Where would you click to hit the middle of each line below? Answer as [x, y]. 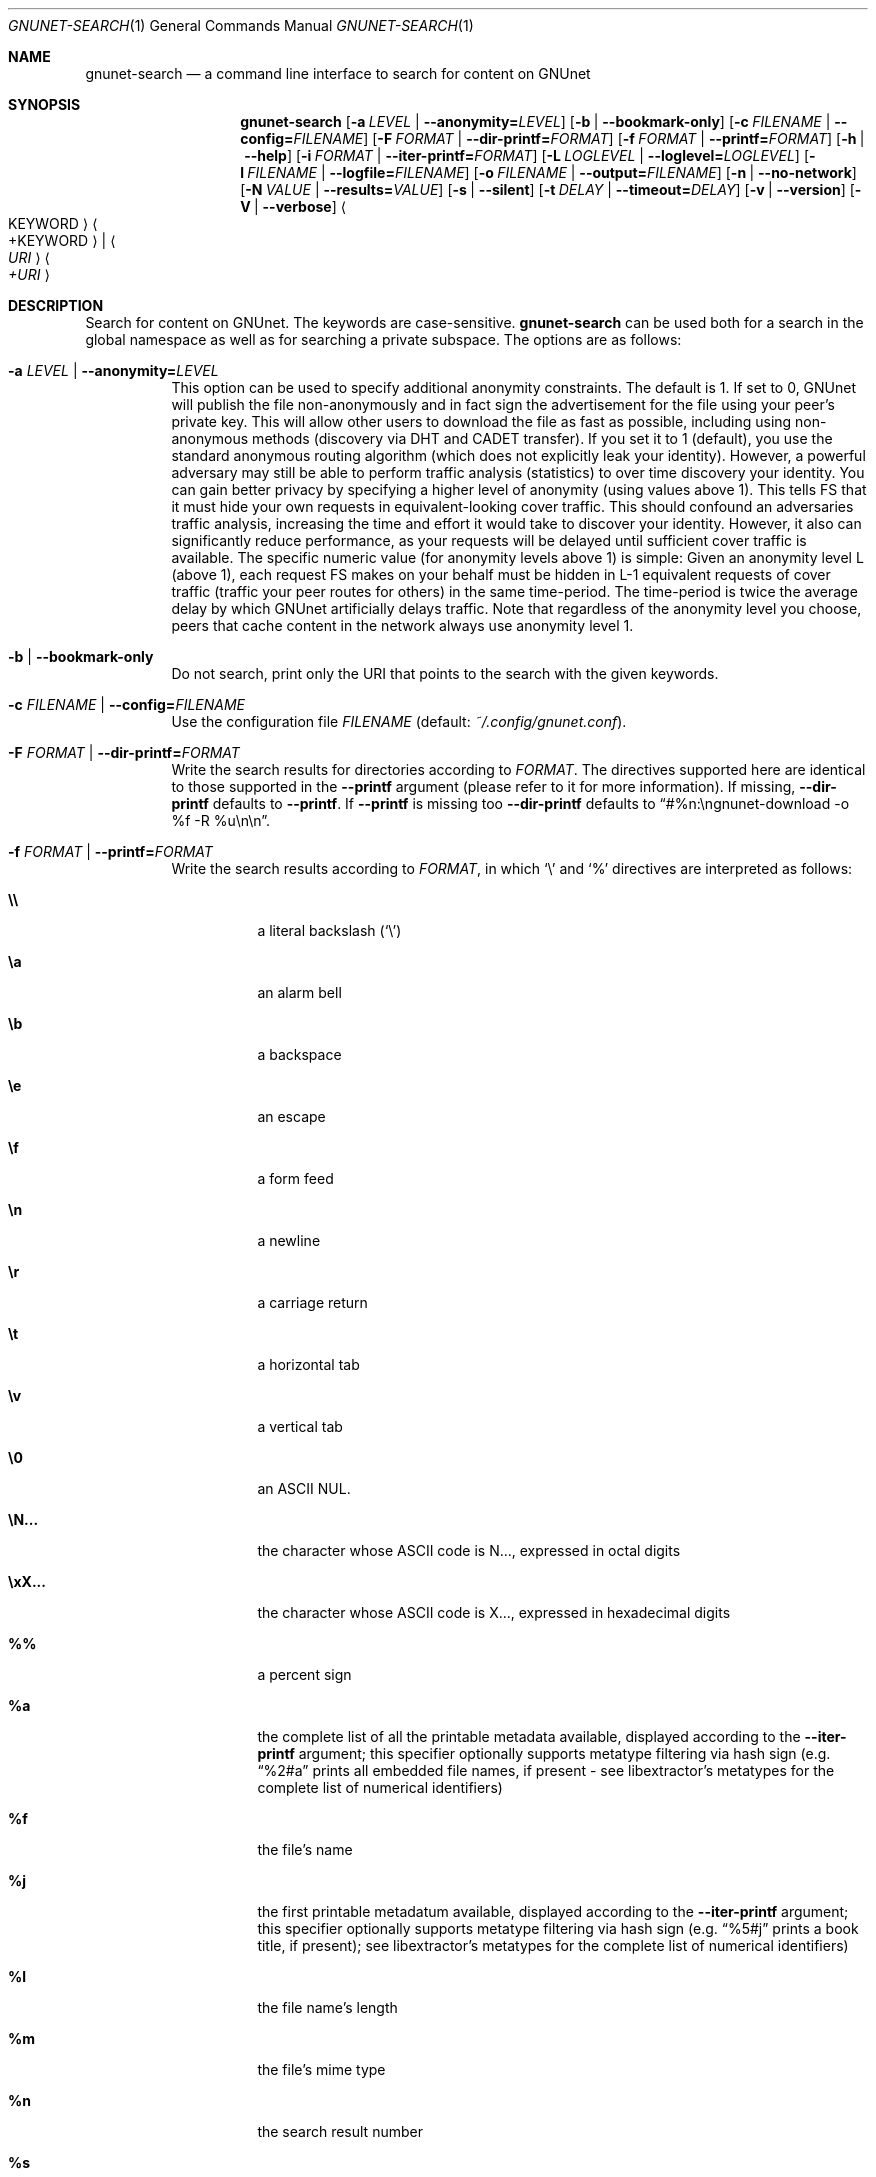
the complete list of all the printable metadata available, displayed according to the [529, 1736]
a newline [289, 1240]
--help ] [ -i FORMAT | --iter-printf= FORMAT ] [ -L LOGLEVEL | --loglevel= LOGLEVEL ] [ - [530, 155]
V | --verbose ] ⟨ [293, 206]
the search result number [340, 2131]
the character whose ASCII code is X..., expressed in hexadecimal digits [494, 1612]
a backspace [299, 1054]
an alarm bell [299, 992]
